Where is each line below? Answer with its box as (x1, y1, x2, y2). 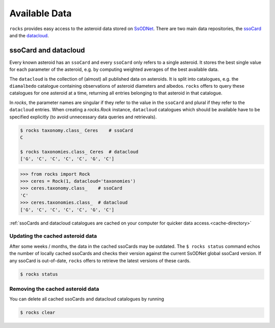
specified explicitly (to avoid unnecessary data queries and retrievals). (9, 114, 157, 120)
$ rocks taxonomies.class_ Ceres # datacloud (20, 148, 139, 155)
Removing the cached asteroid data (9, 285, 99, 292)
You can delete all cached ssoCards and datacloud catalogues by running (9, 296, 164, 302)
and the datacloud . (9, 32, 49, 38)
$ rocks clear (20, 310, 56, 316)
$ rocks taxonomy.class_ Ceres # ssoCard (20, 128, 133, 133)
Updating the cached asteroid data (9, 233, 97, 240)
